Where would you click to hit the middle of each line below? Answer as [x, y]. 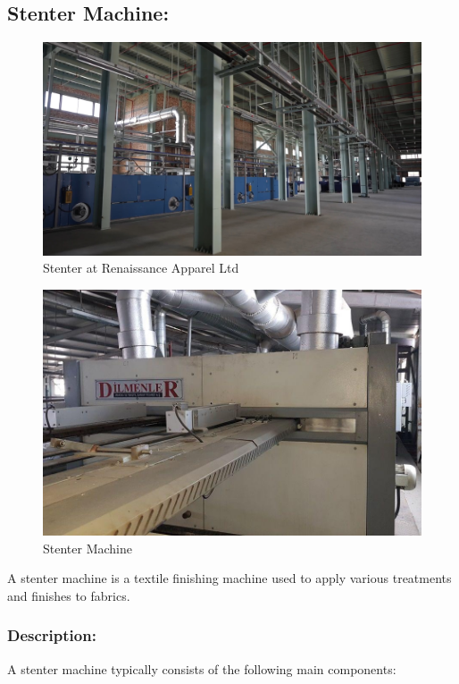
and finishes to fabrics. [69, 595]
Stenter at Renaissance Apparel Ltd [141, 268]
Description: [52, 635]
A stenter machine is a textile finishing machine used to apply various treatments [229, 578]
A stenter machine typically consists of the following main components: [202, 668]
